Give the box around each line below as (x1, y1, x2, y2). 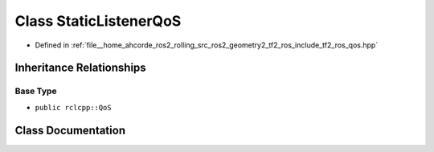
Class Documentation (14, 123, 126, 137)
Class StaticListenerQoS (14, 12, 182, 30)
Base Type (14, 85, 57, 97)
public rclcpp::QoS (35, 103, 112, 112)
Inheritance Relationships (14, 61, 146, 75)
